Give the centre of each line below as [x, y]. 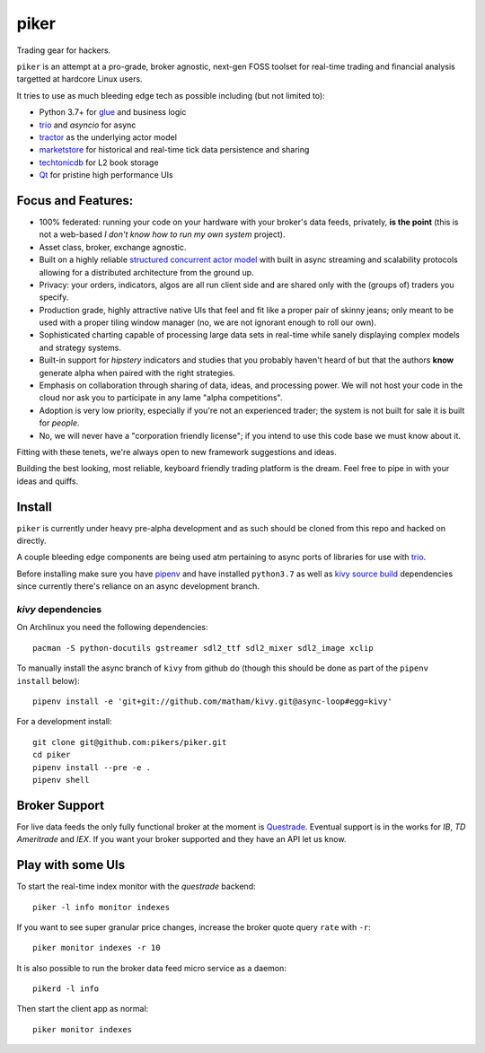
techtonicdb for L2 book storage [99, 162]
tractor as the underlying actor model [108, 137]
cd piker [52, 755]
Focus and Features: [75, 201]
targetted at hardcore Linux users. [79, 79]
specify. [54, 297]
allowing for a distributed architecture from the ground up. [147, 272]
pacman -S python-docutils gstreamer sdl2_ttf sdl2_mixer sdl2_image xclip [203, 648]
